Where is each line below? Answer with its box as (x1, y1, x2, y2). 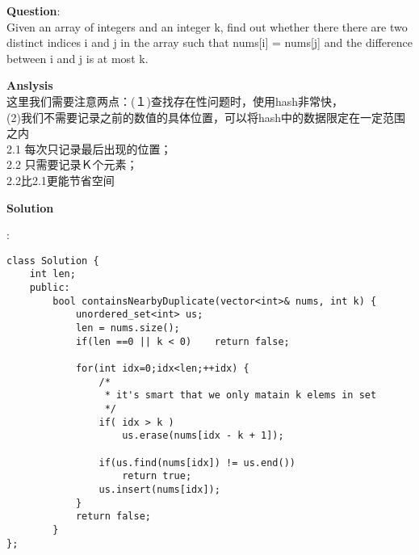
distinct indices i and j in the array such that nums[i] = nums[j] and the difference (6, 34, 413, 51)
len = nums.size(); (75, 322, 180, 334)
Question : (6, 2, 61, 19)
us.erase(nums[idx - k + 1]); (122, 430, 284, 442)
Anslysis (6, 77, 53, 94)
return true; (122, 470, 192, 482)
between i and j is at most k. (6, 49, 149, 66)
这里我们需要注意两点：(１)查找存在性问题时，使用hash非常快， (6, 92, 343, 109)
